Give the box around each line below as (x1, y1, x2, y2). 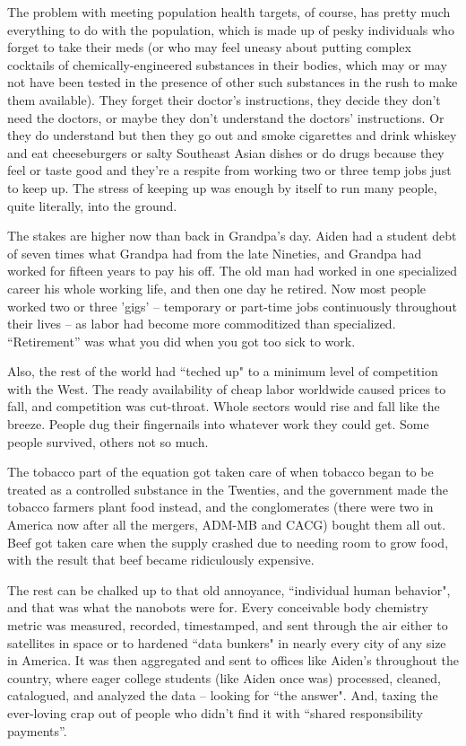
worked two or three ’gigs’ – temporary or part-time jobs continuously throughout (7, 296, 457, 315)
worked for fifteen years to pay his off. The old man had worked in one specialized (7, 261, 458, 280)
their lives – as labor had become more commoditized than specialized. (7, 314, 396, 333)
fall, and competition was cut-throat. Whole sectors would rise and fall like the (7, 397, 440, 416)
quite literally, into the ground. (7, 196, 177, 215)
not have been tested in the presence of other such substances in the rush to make (7, 73, 458, 92)
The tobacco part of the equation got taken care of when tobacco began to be (7, 462, 434, 481)
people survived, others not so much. (7, 432, 209, 451)
